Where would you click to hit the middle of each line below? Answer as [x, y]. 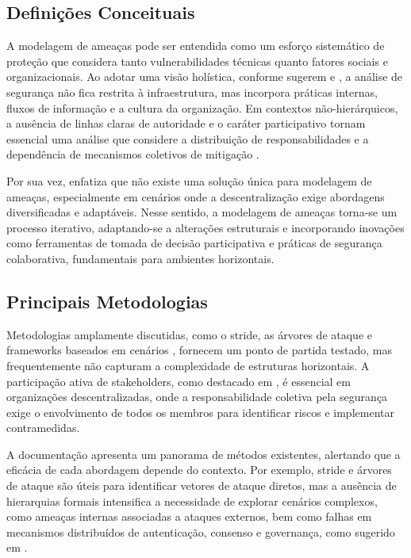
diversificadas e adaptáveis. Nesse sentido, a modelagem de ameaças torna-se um [202, 212]
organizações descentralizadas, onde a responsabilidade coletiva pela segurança [197, 397]
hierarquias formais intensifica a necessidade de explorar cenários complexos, [192, 501]
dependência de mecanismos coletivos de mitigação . [133, 154]
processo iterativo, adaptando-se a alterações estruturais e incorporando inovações [205, 227]
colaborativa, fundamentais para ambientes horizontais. [140, 258]
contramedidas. [43, 428]
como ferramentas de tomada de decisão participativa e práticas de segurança [194, 243]
